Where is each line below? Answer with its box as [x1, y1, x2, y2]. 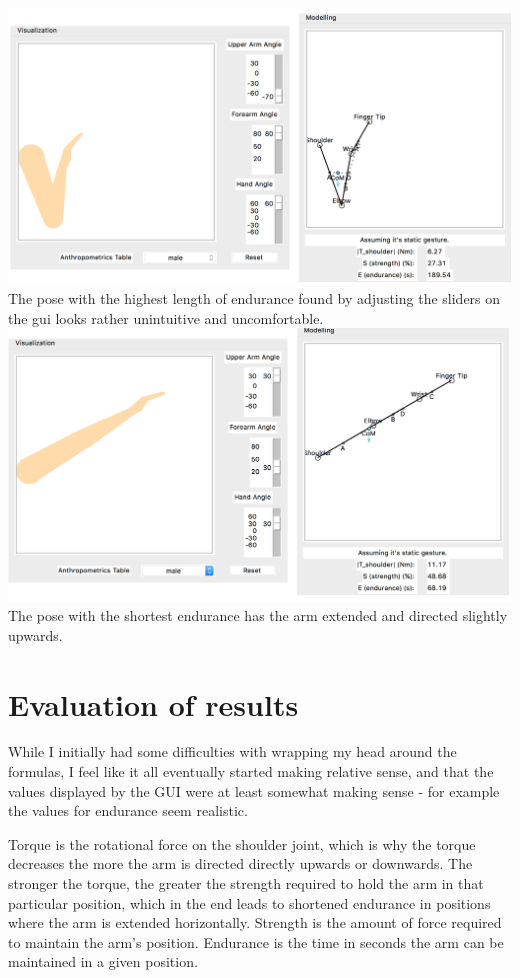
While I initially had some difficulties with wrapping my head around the [8, 741, 457, 762]
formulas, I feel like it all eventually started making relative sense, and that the [8, 761, 494, 782]
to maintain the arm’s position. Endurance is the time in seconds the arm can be [8, 931, 504, 952]
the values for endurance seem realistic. [8, 800, 248, 821]
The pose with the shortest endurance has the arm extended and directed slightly [8, 605, 508, 626]
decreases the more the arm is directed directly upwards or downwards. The [8, 853, 473, 874]
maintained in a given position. [8, 951, 198, 972]
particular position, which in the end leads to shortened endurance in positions [8, 892, 491, 913]
